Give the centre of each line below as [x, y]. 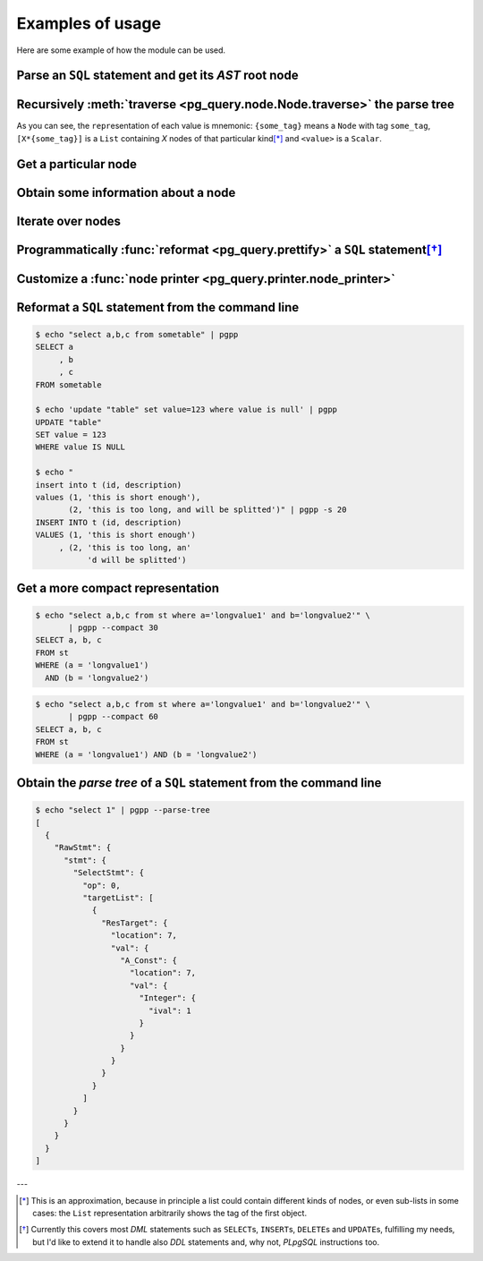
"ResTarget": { [135, 923]
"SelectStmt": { [109, 873]
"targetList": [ [118, 898]
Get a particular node [77, 164]
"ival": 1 [169, 1010]
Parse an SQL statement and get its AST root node [157, 76]
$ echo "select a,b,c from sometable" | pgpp [137, 334]
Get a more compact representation [118, 588]
